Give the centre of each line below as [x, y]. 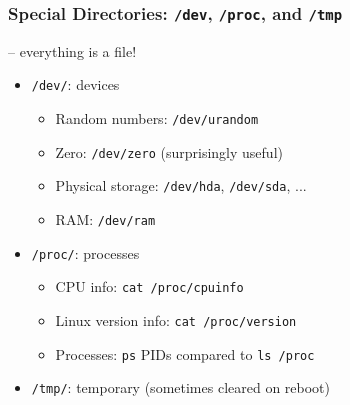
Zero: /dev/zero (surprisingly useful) [169, 151]
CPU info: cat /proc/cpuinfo [149, 286]
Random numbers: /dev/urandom [157, 118]
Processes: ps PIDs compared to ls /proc [185, 353]
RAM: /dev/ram [105, 219]
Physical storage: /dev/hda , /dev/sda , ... [181, 185]
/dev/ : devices [75, 84]
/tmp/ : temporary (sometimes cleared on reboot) [180, 387]
